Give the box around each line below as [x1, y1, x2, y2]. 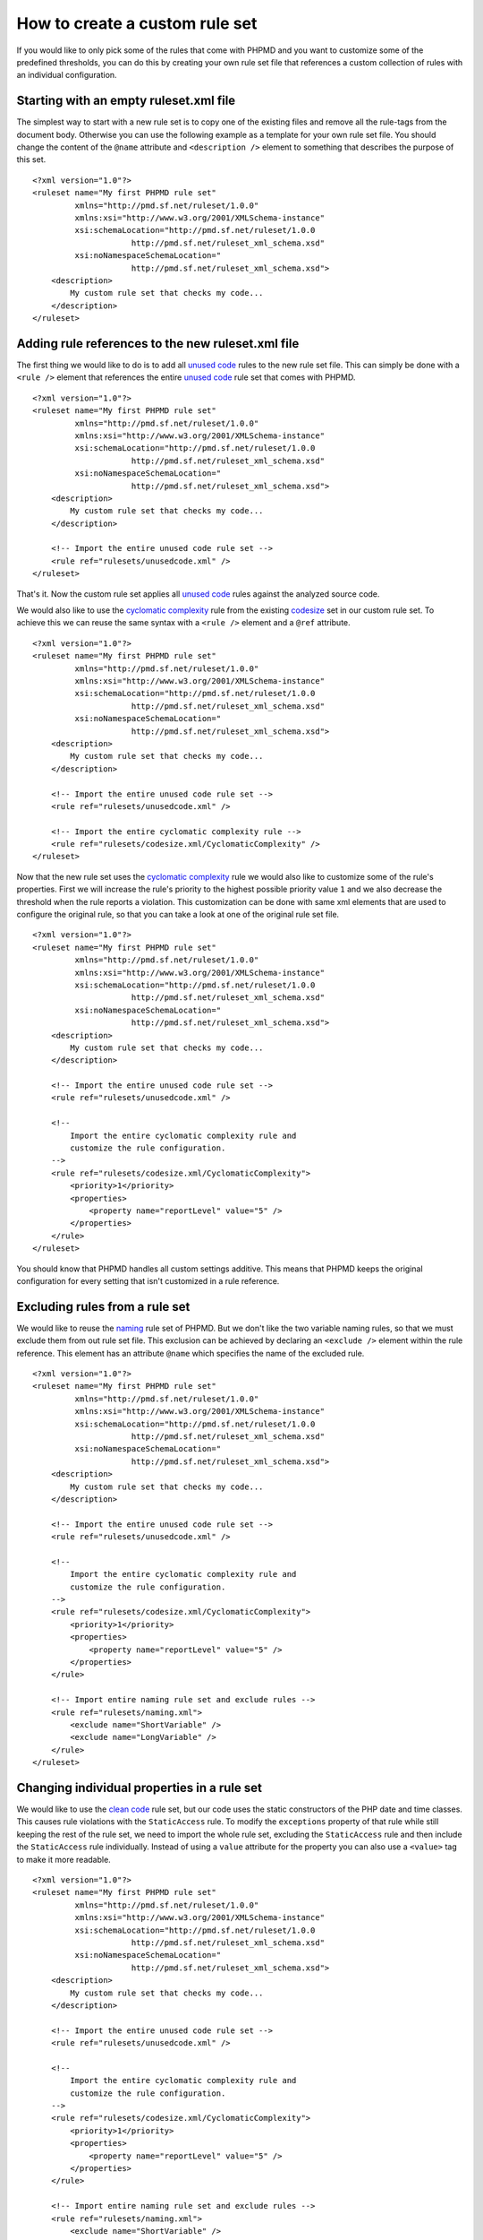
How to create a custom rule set [16, 13, 258, 33]
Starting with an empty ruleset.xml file [16, 93, 236, 108]
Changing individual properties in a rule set [16, 1779, 263, 1796]
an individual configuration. [16, 70, 117, 81]
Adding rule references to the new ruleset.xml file [16, 336, 300, 351]
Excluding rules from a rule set [16, 1299, 191, 1314]
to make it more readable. [16, 1854, 111, 1865]
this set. [16, 154, 47, 165]
